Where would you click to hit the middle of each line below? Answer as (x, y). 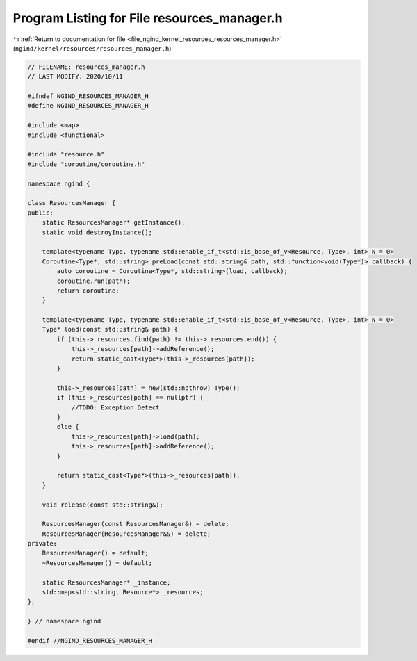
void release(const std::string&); (103, 505)
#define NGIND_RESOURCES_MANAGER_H (88, 106)
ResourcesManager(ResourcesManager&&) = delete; (126, 534)
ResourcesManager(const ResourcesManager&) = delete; (136, 524)
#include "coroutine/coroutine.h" (86, 164)
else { (68, 427)
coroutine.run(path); (93, 281)
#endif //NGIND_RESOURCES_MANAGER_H (90, 640)
